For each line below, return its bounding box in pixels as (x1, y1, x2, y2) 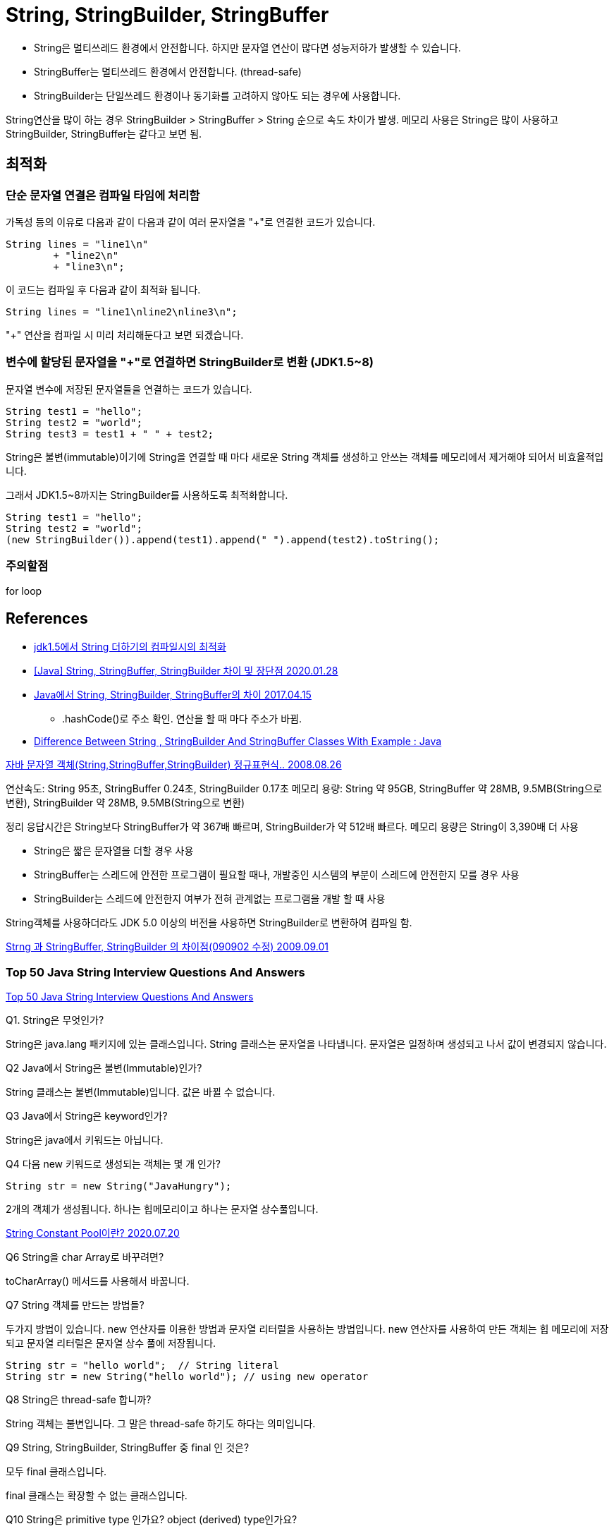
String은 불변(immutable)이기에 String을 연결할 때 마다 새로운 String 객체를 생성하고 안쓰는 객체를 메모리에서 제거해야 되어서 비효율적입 (6, 450, 604, 463)
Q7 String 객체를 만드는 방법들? (6, 1299, 145, 1312)
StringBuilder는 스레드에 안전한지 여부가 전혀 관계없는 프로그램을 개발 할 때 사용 (34, 892, 386, 905)
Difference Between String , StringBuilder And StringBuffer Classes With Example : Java (34, 735, 442, 748)
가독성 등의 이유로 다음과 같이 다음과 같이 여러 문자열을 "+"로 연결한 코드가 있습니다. (6, 215, 376, 228)
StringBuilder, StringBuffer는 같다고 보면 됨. (6, 127, 202, 140)
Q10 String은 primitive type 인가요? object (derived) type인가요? (6, 1513, 297, 1526)
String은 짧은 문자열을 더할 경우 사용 (34, 845, 194, 857)
